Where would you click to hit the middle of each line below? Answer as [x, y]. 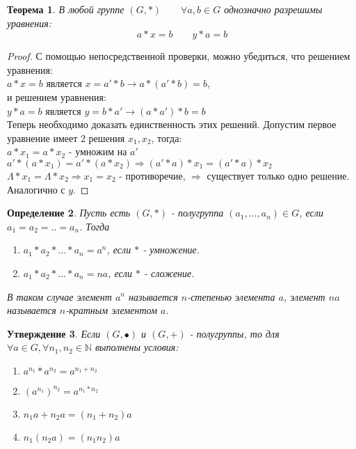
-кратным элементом [111, 310]
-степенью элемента [231, 296]
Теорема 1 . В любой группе [66, 9]
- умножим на [98, 151]
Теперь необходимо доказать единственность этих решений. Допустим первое [172, 124]
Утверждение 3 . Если [54, 333]
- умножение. [171, 250]
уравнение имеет [42, 137]
